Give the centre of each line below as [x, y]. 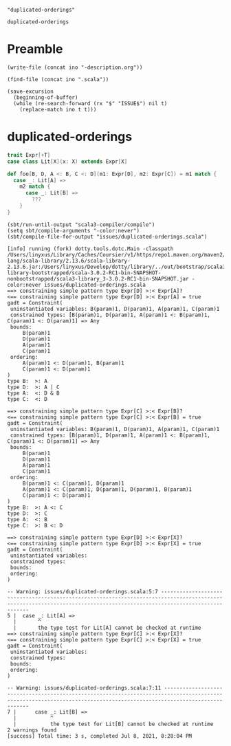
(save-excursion [30, 91]
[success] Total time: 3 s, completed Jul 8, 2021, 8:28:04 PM [100, 736]
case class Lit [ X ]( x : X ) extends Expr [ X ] [67, 162]
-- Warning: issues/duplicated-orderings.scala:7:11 [84, 688]
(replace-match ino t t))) [58, 109]
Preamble [35, 49]
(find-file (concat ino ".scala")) [58, 79]
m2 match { [35, 187]
